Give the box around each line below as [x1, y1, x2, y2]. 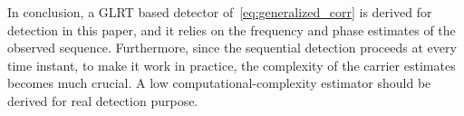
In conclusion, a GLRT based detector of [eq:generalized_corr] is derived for [7, 3, 432, 21]
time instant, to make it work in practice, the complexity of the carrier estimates [7, 55, 456, 74]
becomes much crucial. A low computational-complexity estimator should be [7, 73, 431, 92]
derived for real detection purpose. [7, 91, 198, 110]
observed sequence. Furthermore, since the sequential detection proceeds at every [7, 38, 457, 57]
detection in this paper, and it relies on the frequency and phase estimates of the [7, 20, 456, 39]
